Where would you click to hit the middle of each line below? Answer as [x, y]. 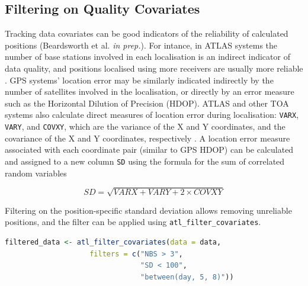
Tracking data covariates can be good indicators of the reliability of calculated [147, 33]
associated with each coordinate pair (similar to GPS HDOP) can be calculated [149, 150]
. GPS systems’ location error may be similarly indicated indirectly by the [139, 80]
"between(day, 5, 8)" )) [187, 277]
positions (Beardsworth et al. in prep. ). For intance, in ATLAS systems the [141, 45]
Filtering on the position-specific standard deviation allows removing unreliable [148, 210]
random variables [36, 173]
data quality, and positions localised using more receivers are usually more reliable [154, 68]
